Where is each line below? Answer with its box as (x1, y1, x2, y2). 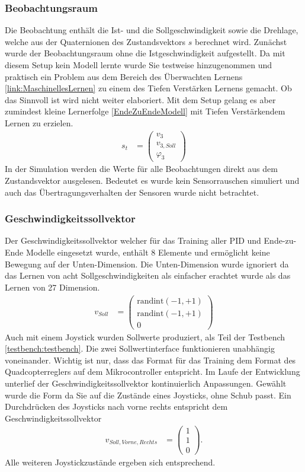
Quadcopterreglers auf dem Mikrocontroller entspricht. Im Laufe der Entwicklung (5, 365, 300, 378)
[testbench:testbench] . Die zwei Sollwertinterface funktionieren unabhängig (5, 342, 275, 355)
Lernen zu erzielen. (5, 116, 73, 129)
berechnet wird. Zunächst (194, 35, 287, 47)
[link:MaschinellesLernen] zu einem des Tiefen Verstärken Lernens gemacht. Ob (5, 82, 292, 94)
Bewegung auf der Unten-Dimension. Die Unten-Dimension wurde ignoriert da (5, 257, 289, 270)
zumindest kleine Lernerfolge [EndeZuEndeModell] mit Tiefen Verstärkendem (5, 105, 285, 117)
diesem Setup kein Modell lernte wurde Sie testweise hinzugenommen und (5, 59, 272, 71)
